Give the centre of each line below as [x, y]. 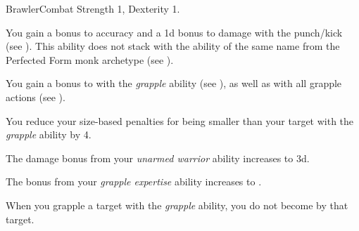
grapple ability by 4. [49, 134]
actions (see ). [36, 97]
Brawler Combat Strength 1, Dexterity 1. [93, 8]
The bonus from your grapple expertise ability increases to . [134, 181]
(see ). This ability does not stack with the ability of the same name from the [173, 46]
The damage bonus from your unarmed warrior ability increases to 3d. [158, 158]
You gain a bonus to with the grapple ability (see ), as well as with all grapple [174, 83]
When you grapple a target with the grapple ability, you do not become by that [177, 205]
